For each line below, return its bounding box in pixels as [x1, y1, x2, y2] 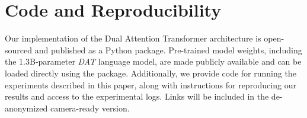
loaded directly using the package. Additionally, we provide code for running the [5, 66, 296, 79]
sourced [5, 43, 33, 56]
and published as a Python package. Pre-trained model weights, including [34, 43, 302, 56]
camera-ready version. [50, 101, 130, 114]
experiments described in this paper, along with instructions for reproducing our [5, 78, 296, 91]
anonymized [5, 101, 48, 114]
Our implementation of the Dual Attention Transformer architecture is [5, 32, 261, 44]
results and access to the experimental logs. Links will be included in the [5, 90, 269, 103]
